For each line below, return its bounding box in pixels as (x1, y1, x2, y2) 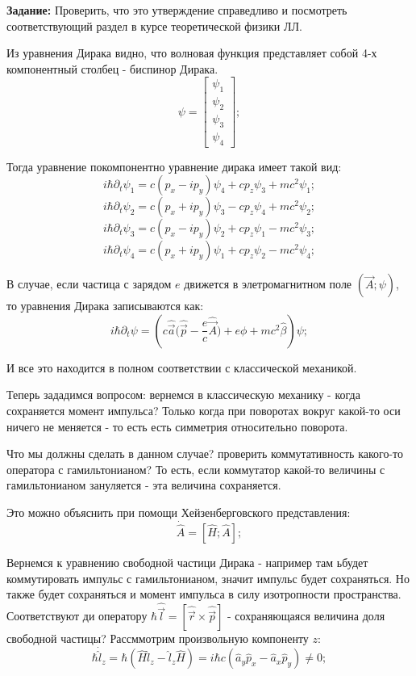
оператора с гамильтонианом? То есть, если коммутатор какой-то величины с (6, 460, 385, 477)
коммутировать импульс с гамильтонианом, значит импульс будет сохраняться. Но (6, 569, 410, 586)
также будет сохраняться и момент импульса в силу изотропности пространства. (6, 586, 401, 603)
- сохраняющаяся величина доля (227, 607, 385, 624)
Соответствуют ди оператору (6, 607, 148, 624)
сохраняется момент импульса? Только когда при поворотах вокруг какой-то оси (6, 402, 401, 419)
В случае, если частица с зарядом (6, 275, 172, 292)
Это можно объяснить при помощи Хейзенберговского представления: (6, 504, 351, 521)
